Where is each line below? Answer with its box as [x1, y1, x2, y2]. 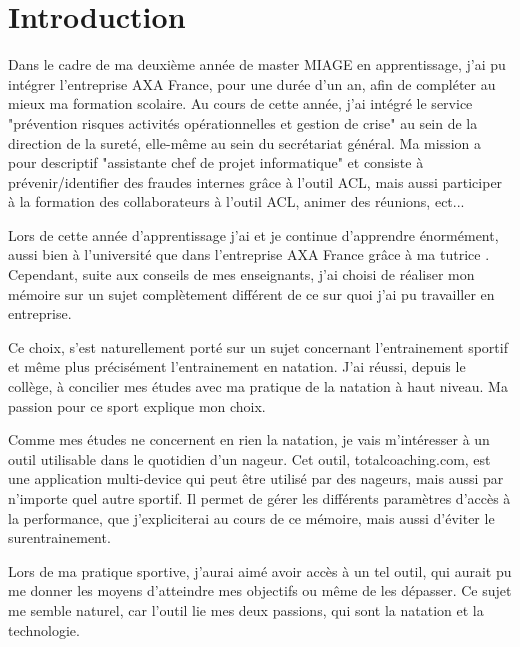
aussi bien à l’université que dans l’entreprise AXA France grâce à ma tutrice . [8, 244, 490, 265]
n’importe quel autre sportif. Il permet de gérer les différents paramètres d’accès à [8, 488, 511, 508]
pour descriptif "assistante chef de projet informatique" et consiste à [8, 152, 424, 173]
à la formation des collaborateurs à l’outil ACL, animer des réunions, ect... [8, 191, 465, 212]
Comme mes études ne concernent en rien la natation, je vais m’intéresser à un [8, 429, 490, 450]
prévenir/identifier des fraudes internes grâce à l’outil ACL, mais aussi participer [8, 171, 503, 192]
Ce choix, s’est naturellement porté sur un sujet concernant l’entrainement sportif [8, 336, 508, 357]
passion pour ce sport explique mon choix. [8, 395, 266, 416]
